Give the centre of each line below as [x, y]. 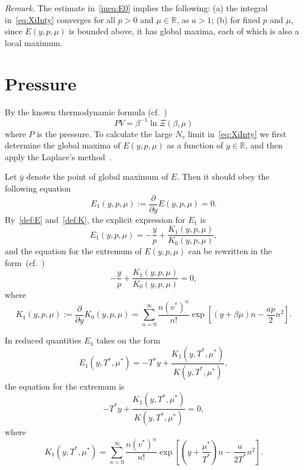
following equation [38, 188]
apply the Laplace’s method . [58, 156]
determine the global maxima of [63, 145]
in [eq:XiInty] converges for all [60, 19]
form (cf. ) [25, 262]
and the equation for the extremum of [73, 251]
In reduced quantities [43, 340]
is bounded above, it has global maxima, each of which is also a [184, 31]
